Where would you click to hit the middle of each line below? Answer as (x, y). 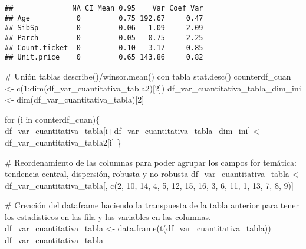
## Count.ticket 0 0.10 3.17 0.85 (104, 47)
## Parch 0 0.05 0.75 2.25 (104, 37)
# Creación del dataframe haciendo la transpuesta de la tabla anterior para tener (152, 205)
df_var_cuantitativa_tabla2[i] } (63, 142)
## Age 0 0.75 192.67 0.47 (104, 18)
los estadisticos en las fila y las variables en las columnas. (108, 216)
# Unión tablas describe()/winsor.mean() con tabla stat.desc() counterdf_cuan (148, 76)
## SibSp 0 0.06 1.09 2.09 (104, 28)
